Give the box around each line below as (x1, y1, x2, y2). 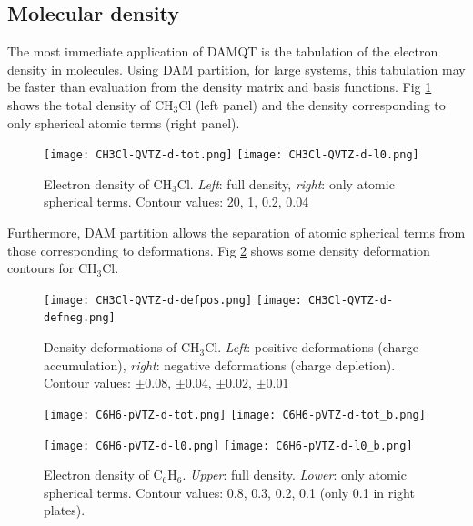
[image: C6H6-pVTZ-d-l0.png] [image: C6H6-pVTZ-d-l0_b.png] (44, 439, 413, 452)
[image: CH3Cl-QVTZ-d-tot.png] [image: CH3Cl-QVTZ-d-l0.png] (44, 148, 419, 162)
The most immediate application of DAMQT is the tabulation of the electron (7, 42, 438, 61)
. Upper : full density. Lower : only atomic (182, 465, 407, 484)
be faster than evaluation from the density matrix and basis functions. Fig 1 (7, 77, 432, 96)
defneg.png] (44, 311, 116, 325)
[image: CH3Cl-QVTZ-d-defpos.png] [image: (44, 293, 302, 307)
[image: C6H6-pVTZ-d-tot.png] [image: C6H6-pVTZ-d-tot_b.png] (44, 408, 426, 421)
